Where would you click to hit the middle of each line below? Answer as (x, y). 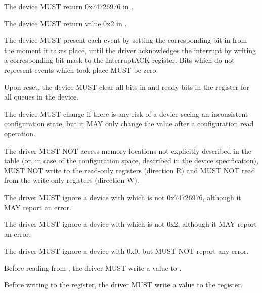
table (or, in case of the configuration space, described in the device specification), (131, 160)
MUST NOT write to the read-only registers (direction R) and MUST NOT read (130, 170)
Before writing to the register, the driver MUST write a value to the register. (123, 285)
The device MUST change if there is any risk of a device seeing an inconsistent (126, 113)
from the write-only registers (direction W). (72, 180)
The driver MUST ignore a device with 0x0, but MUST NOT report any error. (126, 251)
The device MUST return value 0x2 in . (65, 23)
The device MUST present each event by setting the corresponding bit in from (126, 40)
